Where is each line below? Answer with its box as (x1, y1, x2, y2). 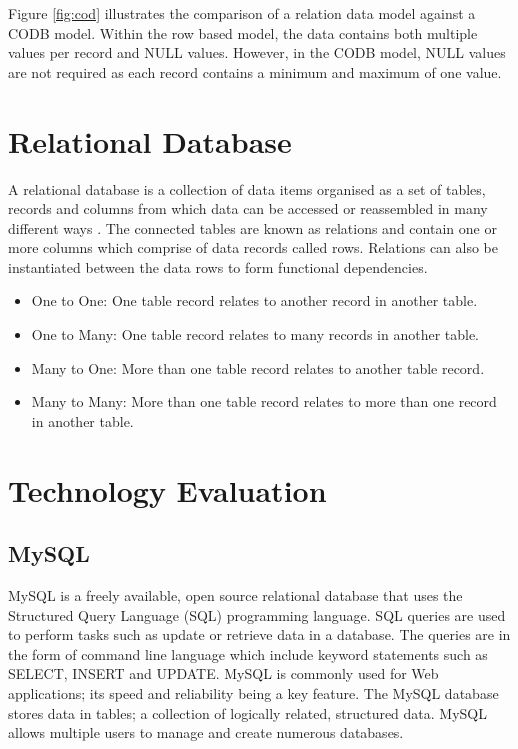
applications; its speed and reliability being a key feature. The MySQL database (8, 682, 499, 703)
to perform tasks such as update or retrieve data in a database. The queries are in (8, 624, 511, 645)
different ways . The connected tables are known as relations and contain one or (8, 217, 497, 238)
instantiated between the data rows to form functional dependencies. (8, 256, 428, 277)
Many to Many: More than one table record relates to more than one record (31, 391, 497, 412)
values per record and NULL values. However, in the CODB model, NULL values (8, 42, 506, 63)
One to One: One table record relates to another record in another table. (31, 290, 478, 311)
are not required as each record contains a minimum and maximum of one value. (8, 61, 502, 82)
